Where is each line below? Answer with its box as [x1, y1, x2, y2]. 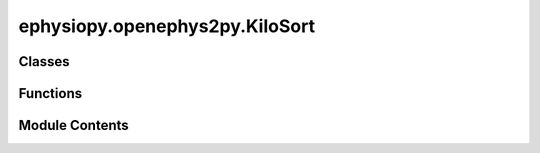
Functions [18, 85, 83, 102]
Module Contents [18, 117, 129, 134]
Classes [18, 53, 70, 70]
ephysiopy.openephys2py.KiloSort [18, 15, 315, 37]
